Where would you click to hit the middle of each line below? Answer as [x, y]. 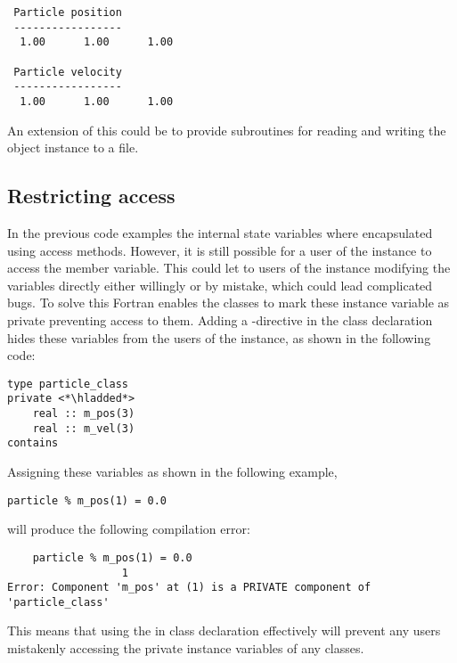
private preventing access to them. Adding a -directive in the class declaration [220, 319]
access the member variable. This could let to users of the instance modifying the [229, 268]
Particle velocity [68, 72]
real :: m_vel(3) [84, 428]
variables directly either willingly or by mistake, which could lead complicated [220, 285]
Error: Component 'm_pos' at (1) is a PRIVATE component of [189, 588]
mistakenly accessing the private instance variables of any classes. [186, 648]
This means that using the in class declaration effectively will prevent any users [224, 630]
